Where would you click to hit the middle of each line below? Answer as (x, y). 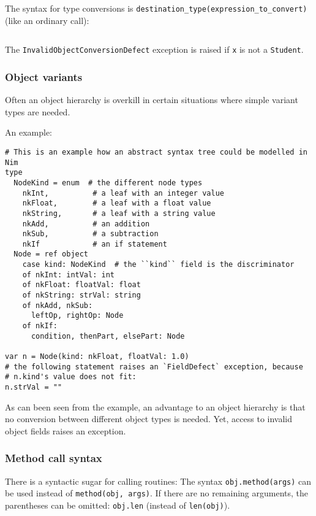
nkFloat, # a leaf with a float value (117, 203)
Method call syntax (54, 458)
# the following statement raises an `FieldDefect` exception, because (154, 367)
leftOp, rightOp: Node (77, 316)
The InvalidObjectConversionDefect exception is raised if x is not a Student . (154, 49)
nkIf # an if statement (95, 244)
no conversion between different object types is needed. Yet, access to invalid (149, 419)
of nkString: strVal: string (81, 295)
